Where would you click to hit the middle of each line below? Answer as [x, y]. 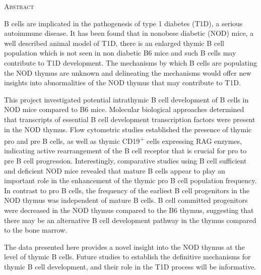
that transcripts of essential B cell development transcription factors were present [130, 119]
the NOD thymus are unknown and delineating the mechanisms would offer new [128, 72]
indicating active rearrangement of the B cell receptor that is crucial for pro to [125, 151]
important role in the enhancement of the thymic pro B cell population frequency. [130, 180]
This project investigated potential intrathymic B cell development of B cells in [126, 99]
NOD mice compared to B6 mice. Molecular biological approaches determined [124, 109]
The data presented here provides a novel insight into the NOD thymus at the [124, 246]
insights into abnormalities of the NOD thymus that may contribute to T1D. [122, 82]
